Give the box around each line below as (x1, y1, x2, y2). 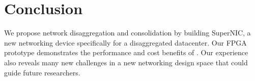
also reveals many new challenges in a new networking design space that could (4, 57, 248, 67)
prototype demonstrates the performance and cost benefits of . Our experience (4, 47, 248, 58)
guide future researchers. (4, 67, 80, 77)
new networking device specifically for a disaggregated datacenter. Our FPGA (4, 37, 247, 48)
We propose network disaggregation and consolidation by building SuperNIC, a (4, 27, 251, 38)
